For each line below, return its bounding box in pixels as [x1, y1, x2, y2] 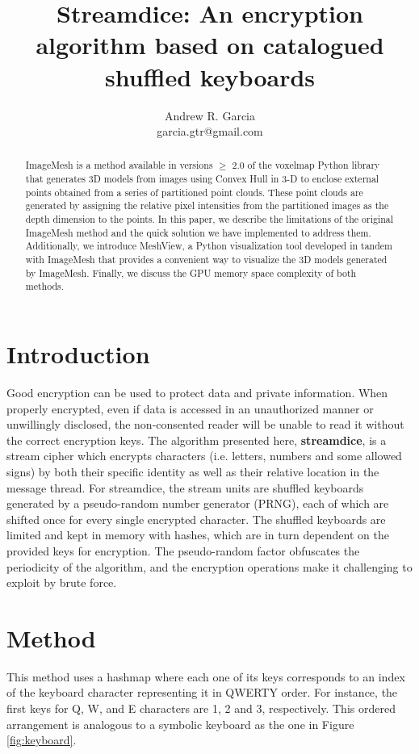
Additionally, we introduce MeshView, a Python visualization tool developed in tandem [25, 239, 393, 253]
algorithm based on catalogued [36, 28, 384, 61]
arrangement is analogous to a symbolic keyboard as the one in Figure [6, 715, 354, 732]
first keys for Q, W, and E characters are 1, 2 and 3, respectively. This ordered [6, 700, 396, 717]
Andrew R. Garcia [165, 107, 255, 124]
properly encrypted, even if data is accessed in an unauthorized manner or [6, 400, 374, 417]
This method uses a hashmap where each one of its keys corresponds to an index [6, 668, 405, 685]
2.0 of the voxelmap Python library [232, 158, 380, 172]
